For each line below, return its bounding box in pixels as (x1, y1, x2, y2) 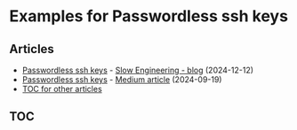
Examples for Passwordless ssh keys (9, 6, 289, 27)
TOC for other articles (21, 84, 102, 94)
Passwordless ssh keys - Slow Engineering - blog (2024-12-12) (21, 65, 254, 75)
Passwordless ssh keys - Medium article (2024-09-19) (21, 74, 222, 85)
